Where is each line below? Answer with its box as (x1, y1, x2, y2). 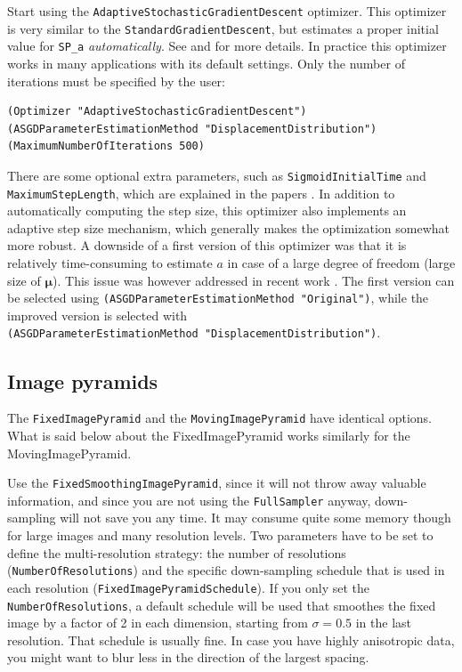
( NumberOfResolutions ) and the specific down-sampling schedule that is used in (7, 561, 445, 579)
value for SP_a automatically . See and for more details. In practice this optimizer (7, 36, 447, 55)
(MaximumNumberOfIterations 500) (7, 140, 205, 153)
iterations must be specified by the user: (7, 71, 225, 90)
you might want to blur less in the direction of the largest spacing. (7, 648, 369, 667)
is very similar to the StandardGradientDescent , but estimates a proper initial (7, 19, 439, 37)
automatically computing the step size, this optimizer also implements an (7, 201, 407, 220)
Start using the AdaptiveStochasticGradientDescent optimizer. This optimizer (7, 2, 447, 20)
